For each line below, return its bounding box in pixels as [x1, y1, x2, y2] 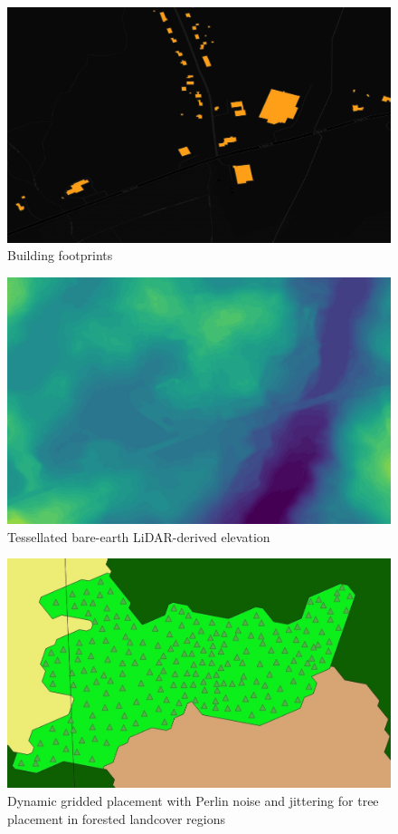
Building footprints [7, 246, 113, 265]
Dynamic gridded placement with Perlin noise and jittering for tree [7, 790, 379, 810]
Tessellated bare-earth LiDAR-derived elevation [7, 527, 270, 546]
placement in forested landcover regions [7, 809, 225, 828]
